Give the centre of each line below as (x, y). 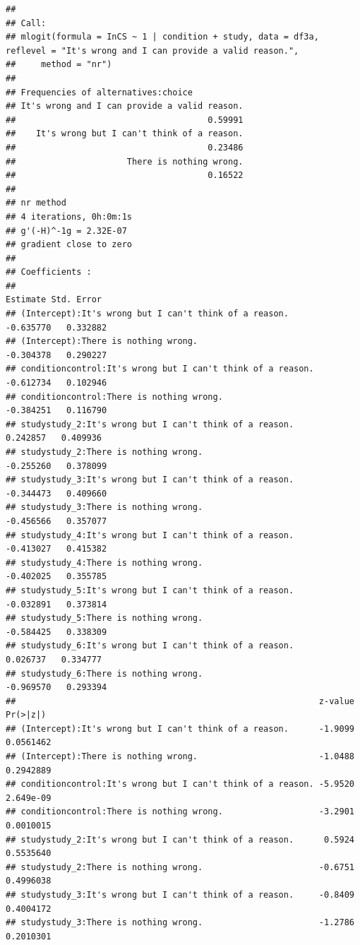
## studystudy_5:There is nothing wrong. (104, 618)
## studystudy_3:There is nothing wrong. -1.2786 (180, 923)
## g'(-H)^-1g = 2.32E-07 (66, 231)
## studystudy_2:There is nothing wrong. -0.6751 (180, 867)
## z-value (180, 701)
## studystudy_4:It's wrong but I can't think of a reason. (150, 535)
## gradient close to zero (69, 245)
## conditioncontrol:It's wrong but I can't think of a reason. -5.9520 (180, 784)
